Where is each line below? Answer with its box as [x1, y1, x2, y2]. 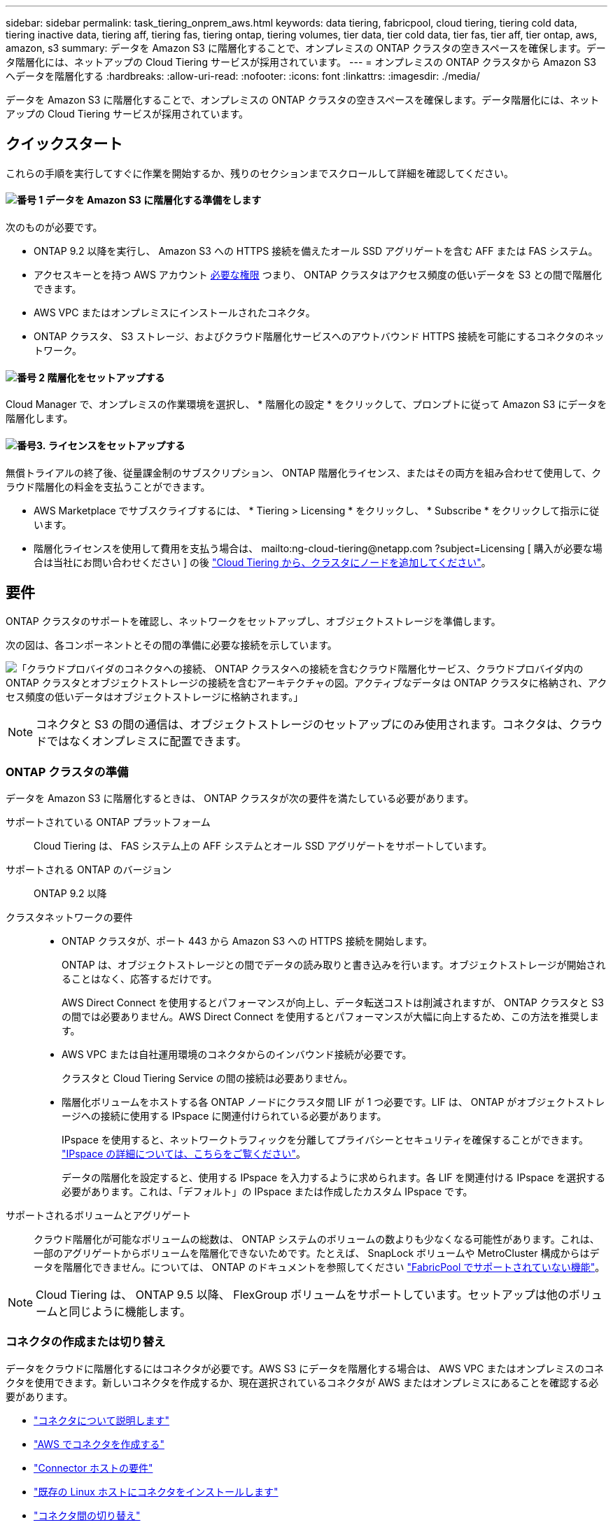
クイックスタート [6, 135, 123, 153]
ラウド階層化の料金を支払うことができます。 [6, 480, 211, 493]
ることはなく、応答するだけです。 [62, 973, 218, 985]
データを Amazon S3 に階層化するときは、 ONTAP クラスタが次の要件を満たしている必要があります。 [6, 792, 474, 805]
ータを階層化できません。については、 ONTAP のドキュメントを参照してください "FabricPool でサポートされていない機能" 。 [34, 1261, 605, 1274]
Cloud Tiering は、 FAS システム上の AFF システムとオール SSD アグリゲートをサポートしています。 [34, 840, 493, 852]
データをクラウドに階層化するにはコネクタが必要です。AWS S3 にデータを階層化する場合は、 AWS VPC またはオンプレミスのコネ [6, 1362, 605, 1374]
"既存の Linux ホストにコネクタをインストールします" [34, 1485, 279, 1498]
